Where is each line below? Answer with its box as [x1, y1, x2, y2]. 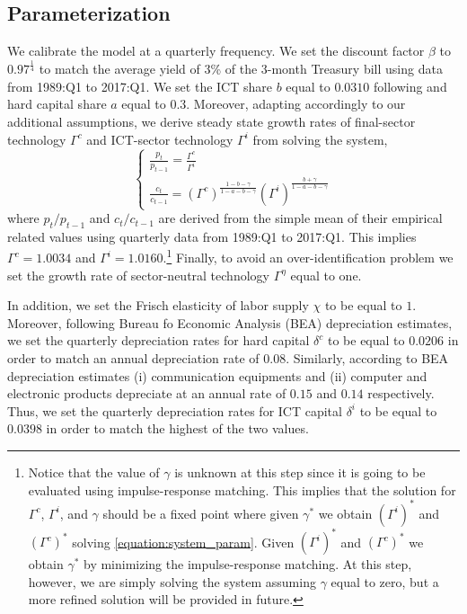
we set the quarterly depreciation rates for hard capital [7, 331, 310, 350]
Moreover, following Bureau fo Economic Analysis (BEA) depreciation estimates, [7, 313, 453, 332]
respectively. [367, 384, 435, 403]
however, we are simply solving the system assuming [28, 572, 316, 591]
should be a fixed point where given [102, 503, 299, 522]
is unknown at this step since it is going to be [174, 463, 426, 482]
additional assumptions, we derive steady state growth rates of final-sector [7, 111, 416, 130]
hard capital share [7, 94, 107, 113]
